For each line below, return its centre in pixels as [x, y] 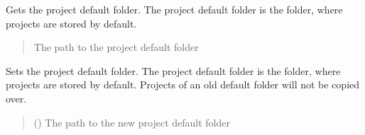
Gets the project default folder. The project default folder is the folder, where [174, 9]
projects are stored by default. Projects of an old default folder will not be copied [183, 84]
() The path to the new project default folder [132, 122]
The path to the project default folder [116, 47]
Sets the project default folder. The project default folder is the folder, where [173, 70]
